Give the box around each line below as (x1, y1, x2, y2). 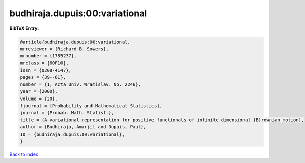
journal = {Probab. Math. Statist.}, (20, 110, 114, 116)
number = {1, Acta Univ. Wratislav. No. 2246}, (20, 81, 141, 87)
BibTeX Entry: (9, 25, 39, 31)
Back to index (9, 151, 38, 157)
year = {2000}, (20, 89, 58, 94)
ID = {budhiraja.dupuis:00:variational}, (20, 131, 125, 137)
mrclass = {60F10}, (20, 60, 69, 66)
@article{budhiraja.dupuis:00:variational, (20, 39, 131, 45)
